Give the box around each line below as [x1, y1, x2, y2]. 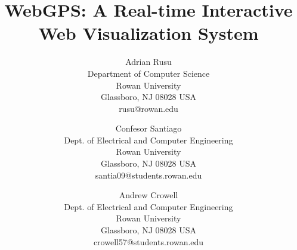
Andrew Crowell [119, 189, 178, 201]
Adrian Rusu [125, 55, 172, 68]
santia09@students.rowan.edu [95, 168, 202, 181]
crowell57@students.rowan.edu [93, 235, 204, 248]
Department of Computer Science [87, 67, 210, 79]
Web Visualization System [38, 21, 259, 45]
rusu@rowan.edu [119, 102, 178, 114]
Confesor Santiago [115, 122, 182, 135]
